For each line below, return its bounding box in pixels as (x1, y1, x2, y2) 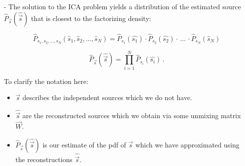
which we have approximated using (135, 139, 240, 149)
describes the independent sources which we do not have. (22, 92, 192, 103)
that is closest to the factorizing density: (31, 13, 151, 23)
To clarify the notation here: (4, 76, 89, 86)
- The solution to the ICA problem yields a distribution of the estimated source (4, 1, 241, 11)
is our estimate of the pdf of (42, 139, 126, 149)
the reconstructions (15, 154, 73, 165)
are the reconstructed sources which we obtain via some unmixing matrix (22, 110, 241, 121)
